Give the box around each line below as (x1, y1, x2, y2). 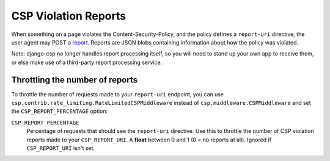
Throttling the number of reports (11, 74, 137, 85)
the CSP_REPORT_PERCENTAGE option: (11, 107, 108, 115)
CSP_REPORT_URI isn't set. (26, 144, 95, 152)
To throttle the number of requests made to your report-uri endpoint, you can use (11, 90, 224, 98)
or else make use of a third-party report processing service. (11, 59, 163, 66)
